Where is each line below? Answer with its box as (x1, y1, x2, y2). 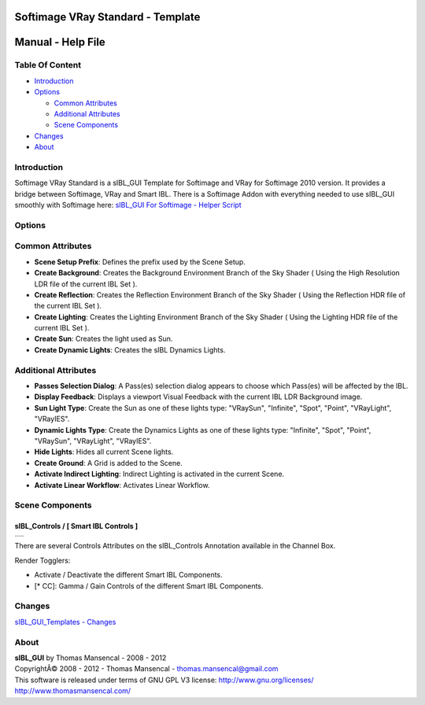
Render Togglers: (14, 556, 71, 565)
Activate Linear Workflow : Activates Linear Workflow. (34, 480, 210, 489)
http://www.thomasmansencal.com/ (14, 686, 131, 696)
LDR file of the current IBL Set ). (34, 279, 138, 289)
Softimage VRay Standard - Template (14, 10, 201, 24)
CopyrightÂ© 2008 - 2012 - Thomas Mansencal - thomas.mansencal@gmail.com (14, 664, 279, 674)
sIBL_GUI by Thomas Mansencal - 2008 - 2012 (14, 653, 167, 663)
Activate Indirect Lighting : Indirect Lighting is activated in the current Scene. (34, 469, 285, 479)
